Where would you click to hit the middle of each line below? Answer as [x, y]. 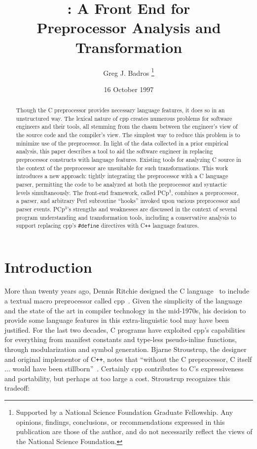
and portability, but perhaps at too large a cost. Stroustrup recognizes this [117, 378]
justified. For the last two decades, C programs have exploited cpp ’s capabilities [125, 329]
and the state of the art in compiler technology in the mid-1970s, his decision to [125, 310]
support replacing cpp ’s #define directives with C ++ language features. [108, 225]
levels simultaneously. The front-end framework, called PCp [92, 192]
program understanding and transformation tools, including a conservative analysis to [126, 217]
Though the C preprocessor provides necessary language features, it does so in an [120, 110]
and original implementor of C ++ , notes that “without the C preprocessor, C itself [128, 359]
